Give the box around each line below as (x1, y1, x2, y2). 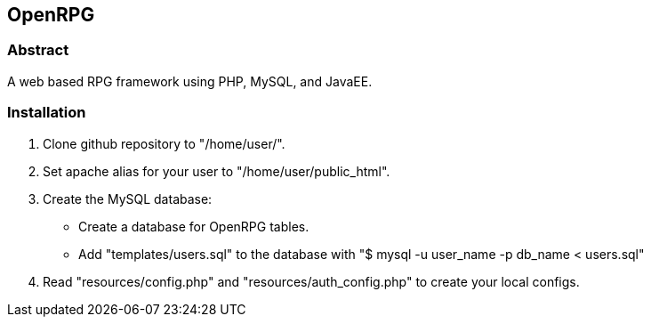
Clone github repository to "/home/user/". (43, 135, 285, 151)
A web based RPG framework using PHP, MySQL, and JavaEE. (7, 73, 373, 89)
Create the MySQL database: (43, 190, 213, 207)
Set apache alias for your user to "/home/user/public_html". (43, 163, 390, 179)
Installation (7, 103, 86, 122)
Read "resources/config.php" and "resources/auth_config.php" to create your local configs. (43, 273, 580, 289)
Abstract (7, 41, 69, 60)
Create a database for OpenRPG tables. (78, 218, 309, 234)
